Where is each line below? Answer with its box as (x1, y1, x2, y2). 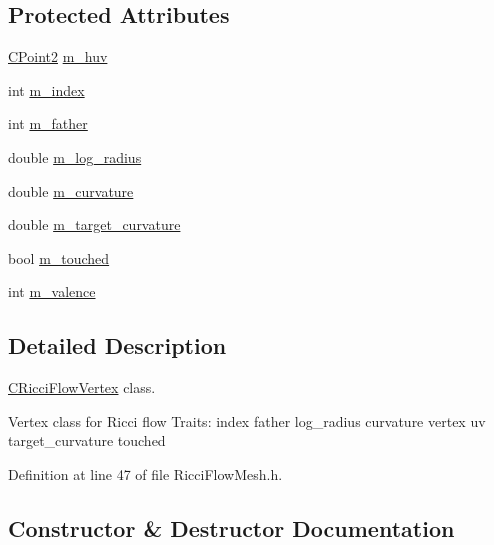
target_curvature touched (8, 430, 166, 451)
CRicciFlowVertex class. (8, 377, 156, 398)
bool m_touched (8, 247, 110, 268)
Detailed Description (8, 330, 227, 361)
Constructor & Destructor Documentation (8, 512, 455, 543)
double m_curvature (8, 180, 134, 201)
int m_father (8, 113, 88, 134)
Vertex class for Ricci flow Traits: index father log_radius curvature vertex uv (8, 410, 486, 431)
